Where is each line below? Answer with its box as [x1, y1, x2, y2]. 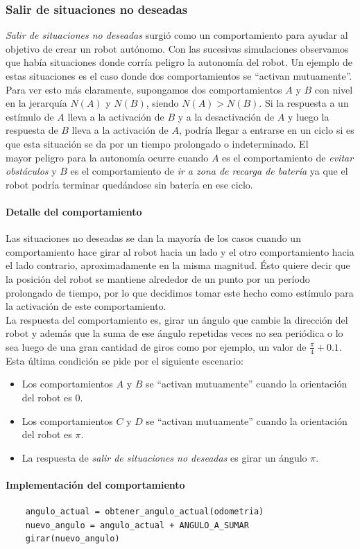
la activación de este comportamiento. [6, 299, 166, 313]
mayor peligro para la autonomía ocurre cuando [6, 150, 209, 164]
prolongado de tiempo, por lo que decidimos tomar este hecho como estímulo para [6, 285, 354, 299]
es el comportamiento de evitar [222, 150, 354, 164]
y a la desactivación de [178, 109, 275, 123]
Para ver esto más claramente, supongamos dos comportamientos [6, 82, 282, 96]
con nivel [314, 82, 353, 96]
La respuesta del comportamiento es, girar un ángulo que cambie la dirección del [6, 312, 348, 326]
